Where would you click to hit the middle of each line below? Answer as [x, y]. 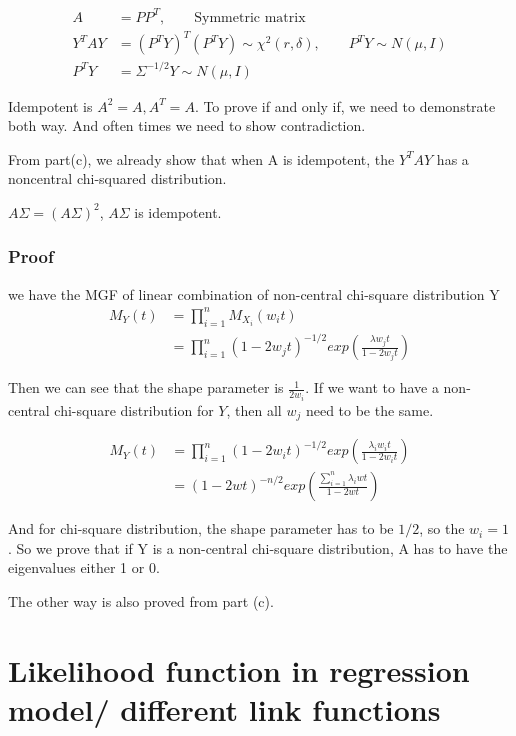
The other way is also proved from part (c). [141, 601]
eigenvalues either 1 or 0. [84, 567]
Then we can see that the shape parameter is [146, 387]
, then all [254, 409]
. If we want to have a [372, 387]
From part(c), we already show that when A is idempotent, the [201, 158]
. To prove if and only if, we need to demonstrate [345, 105]
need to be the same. [369, 409]
